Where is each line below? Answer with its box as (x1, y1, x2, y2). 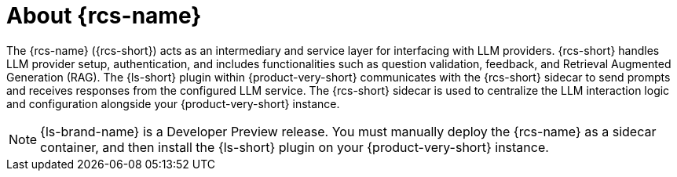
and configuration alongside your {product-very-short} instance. (6, 96, 340, 110)
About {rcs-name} (6, 2, 202, 29)
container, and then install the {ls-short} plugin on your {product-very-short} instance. (40, 139, 549, 155)
